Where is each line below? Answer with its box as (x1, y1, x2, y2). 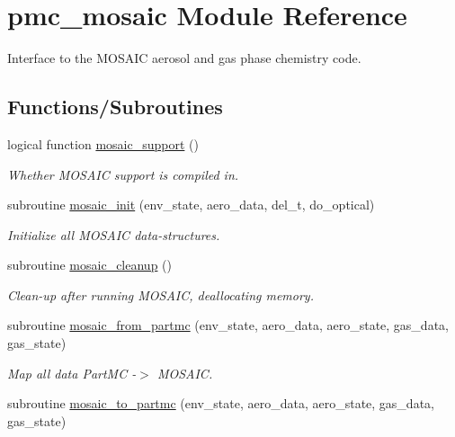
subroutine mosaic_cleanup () (7, 255, 172, 274)
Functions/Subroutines (7, 93, 223, 120)
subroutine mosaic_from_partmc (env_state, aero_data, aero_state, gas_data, (7, 316, 449, 334)
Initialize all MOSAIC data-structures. (7, 225, 220, 244)
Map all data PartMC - (7, 363, 137, 382)
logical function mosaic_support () (7, 134, 199, 153)
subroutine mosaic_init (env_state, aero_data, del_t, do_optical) (7, 195, 375, 214)
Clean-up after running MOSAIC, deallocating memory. (7, 285, 314, 304)
